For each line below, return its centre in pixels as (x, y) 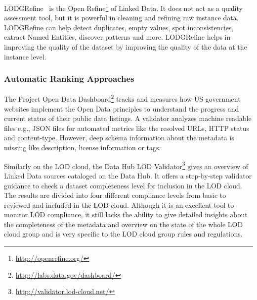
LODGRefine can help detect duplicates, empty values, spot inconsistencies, (119, 27)
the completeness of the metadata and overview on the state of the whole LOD (124, 224)
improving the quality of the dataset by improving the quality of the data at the (126, 47)
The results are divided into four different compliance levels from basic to (115, 195)
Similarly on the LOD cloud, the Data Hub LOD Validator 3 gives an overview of (126, 165)
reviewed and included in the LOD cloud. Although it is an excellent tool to (119, 205)
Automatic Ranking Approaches (69, 79)
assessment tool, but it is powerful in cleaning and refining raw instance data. (121, 18)
